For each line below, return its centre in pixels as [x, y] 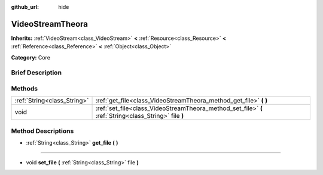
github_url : [25, 7]
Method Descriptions [42, 131]
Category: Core [31, 57]
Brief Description [36, 73]
